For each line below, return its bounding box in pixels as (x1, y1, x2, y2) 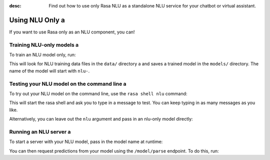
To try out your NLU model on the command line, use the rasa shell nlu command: (9, 90, 187, 97)
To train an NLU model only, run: (9, 52, 76, 58)
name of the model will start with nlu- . (9, 68, 90, 74)
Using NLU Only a (9, 15, 65, 24)
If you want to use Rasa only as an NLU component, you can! (9, 29, 135, 35)
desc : (9, 3, 21, 8)
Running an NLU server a (9, 128, 71, 135)
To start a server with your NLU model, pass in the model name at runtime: (9, 139, 163, 145)
